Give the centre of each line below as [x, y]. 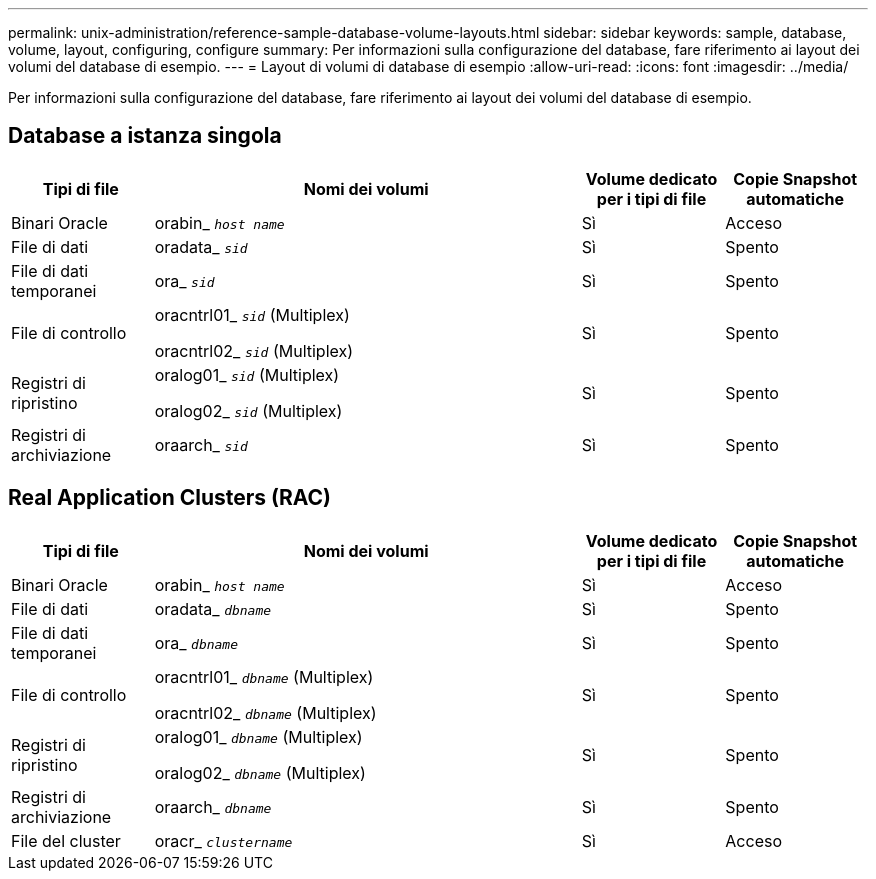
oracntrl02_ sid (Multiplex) [254, 350]
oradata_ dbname [213, 608]
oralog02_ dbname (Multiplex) [260, 772]
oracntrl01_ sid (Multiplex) [252, 314]
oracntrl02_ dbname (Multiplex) [265, 712]
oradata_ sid [201, 246]
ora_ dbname [196, 642]
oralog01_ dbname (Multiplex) [258, 736]
